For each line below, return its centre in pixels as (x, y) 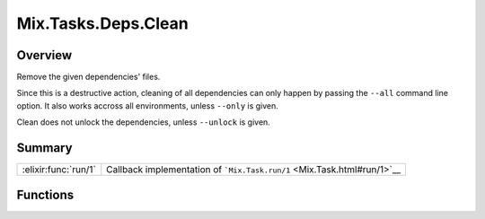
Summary (44, 148)
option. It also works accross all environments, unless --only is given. (147, 105)
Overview (44, 55)
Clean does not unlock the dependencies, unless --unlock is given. (144, 122)
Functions (45, 194)
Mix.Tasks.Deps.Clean (102, 23)
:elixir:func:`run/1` (59, 170)
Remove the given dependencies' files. (88, 77)
